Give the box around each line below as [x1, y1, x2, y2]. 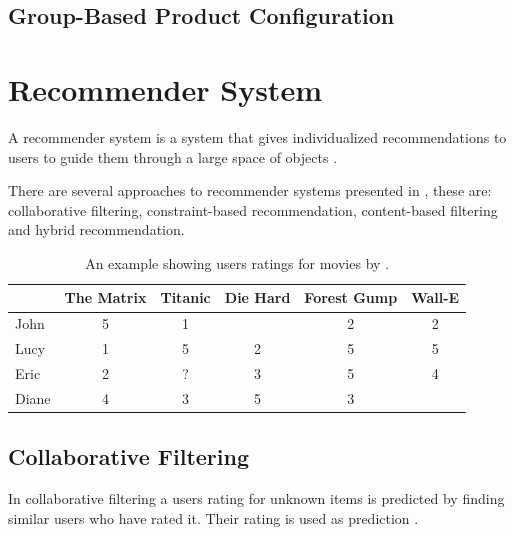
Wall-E [411, 287, 460, 308]
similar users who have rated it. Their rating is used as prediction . [8, 507, 419, 528]
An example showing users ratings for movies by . [85, 252, 389, 273]
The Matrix [64, 287, 147, 308]
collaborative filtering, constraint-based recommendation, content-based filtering [8, 199, 498, 220]
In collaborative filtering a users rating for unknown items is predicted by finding [8, 488, 505, 509]
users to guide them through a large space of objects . [8, 146, 338, 167]
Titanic [160, 287, 211, 308]
